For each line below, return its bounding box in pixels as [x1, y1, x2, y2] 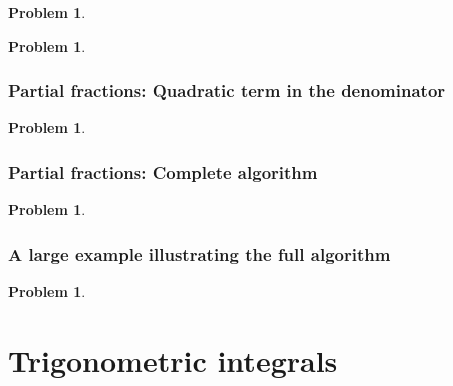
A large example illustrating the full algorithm [8, 241, 391, 266]
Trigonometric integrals [8, 339, 338, 380]
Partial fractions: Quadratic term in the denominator [8, 78, 446, 103]
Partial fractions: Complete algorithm [8, 159, 318, 184]
